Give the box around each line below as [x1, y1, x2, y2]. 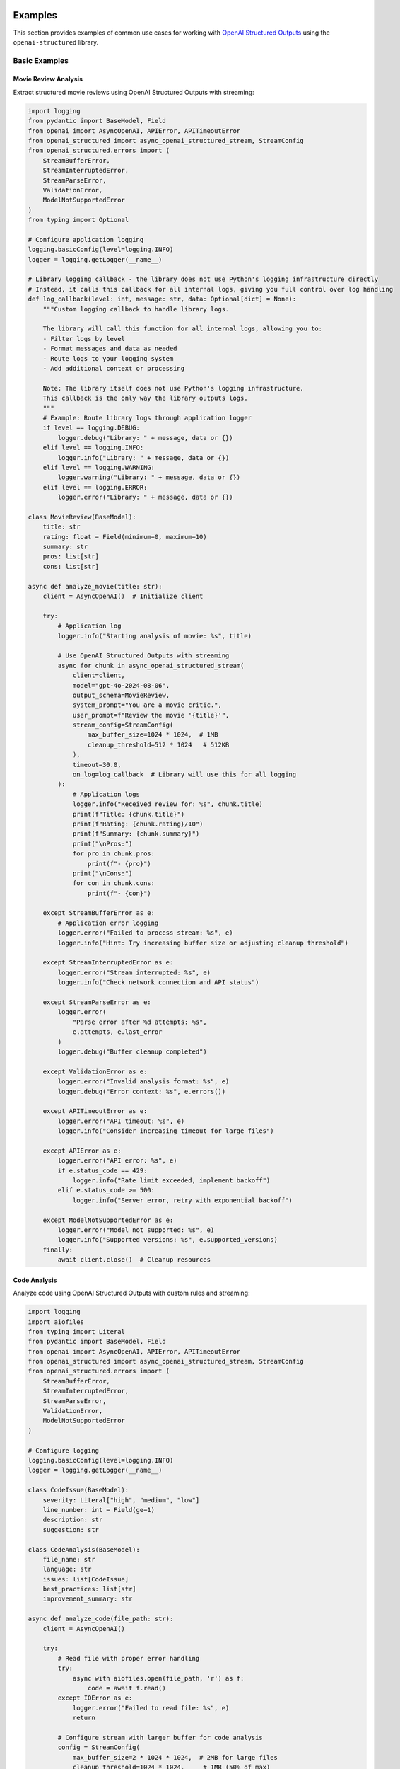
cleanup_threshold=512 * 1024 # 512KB [87, 740, 230, 749]
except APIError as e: [42, 1146, 122, 1155]
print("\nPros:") [72, 839, 133, 848]
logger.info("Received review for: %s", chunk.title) [72, 800, 263, 808]
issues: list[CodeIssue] [42, 1575, 129, 1583]
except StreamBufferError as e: [42, 909, 155, 917]
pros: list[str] [42, 553, 99, 560]
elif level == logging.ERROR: [42, 483, 148, 491]
